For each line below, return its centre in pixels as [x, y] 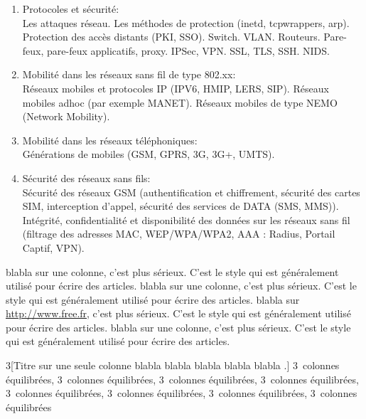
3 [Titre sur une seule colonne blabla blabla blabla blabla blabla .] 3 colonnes [173, 365]
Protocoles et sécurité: [71, 9]
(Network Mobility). [66, 116]
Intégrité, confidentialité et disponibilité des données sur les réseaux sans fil [186, 219]
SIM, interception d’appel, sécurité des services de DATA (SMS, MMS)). [181, 206]
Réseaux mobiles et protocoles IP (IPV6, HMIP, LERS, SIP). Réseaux [176, 88]
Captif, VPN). [53, 247]
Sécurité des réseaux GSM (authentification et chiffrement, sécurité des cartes [191, 192]
